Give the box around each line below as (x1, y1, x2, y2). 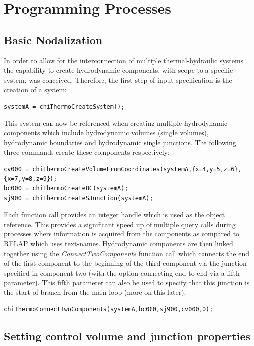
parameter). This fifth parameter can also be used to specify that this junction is (4, 277, 250, 288)
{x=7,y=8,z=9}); (4, 175, 57, 182)
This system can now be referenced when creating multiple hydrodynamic (4, 117, 228, 128)
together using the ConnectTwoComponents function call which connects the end (4, 248, 249, 258)
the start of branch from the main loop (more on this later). (4, 287, 186, 297)
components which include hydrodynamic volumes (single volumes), (4, 127, 209, 138)
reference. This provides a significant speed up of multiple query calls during (4, 219, 236, 229)
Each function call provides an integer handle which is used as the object (4, 209, 225, 220)
